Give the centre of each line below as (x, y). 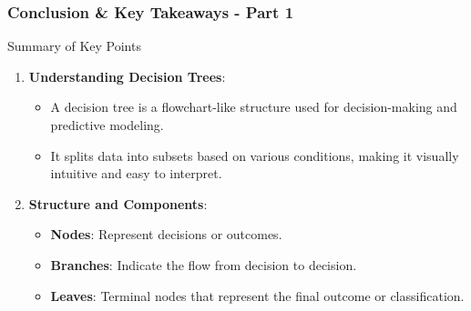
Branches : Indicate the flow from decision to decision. (204, 264)
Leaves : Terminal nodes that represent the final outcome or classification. (257, 295)
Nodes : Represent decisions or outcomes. (166, 234)
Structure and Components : (118, 203)
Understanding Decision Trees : (127, 76)
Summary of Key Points (74, 46)
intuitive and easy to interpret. (136, 173)
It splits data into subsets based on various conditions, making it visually (255, 155)
